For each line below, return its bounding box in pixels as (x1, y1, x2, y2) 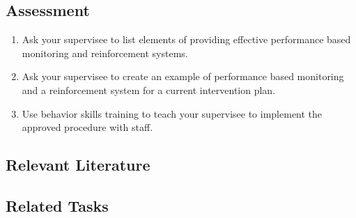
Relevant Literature (6, 154, 150, 176)
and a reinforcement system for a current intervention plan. (22, 82, 276, 97)
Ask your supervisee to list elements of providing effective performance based (22, 32, 351, 47)
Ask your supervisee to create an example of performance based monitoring (22, 69, 344, 84)
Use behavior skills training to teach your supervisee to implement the (22, 106, 323, 120)
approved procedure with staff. (22, 120, 153, 134)
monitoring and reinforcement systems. (22, 45, 188, 60)
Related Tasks (6, 194, 109, 216)
